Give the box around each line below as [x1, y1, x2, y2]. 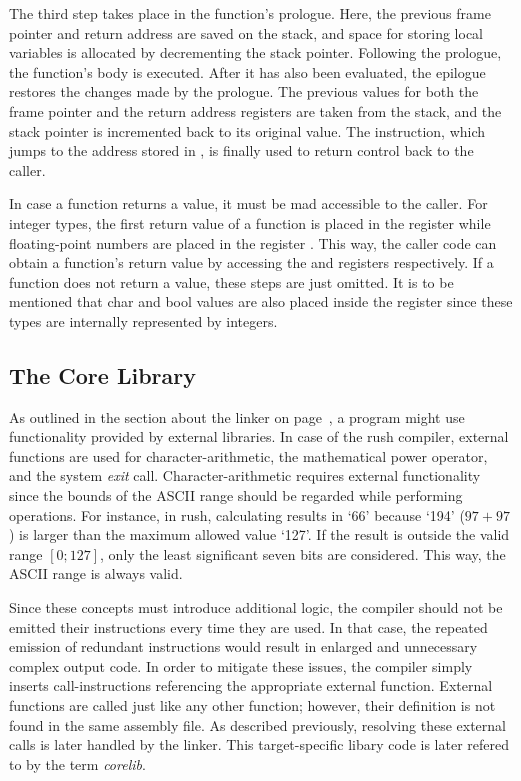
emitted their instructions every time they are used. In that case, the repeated [9, 616, 488, 637]
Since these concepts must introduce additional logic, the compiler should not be [9, 597, 503, 618]
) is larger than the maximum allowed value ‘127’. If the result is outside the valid [9, 524, 510, 545]
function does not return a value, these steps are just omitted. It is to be [9, 271, 454, 292]
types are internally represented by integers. [9, 310, 278, 331]
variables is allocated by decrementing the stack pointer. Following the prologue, [9, 42, 502, 63]
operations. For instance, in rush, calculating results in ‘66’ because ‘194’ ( [9, 504, 465, 525]
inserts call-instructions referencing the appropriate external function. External [9, 675, 493, 696]
